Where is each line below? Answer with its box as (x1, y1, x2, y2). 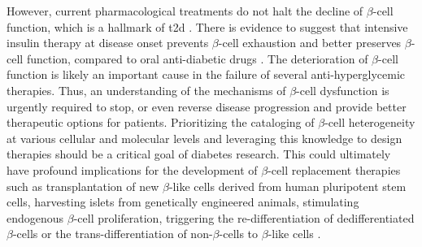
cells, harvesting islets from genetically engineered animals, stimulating (7, 193, 359, 210)
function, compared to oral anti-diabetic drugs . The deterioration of (26, 50, 368, 67)
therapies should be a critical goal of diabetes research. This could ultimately (7, 145, 391, 162)
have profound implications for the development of (7, 161, 258, 178)
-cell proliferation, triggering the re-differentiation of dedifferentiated (73, 209, 415, 226)
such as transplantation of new (7, 177, 159, 194)
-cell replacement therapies (268, 161, 401, 178)
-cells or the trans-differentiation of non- (12, 225, 213, 242)
